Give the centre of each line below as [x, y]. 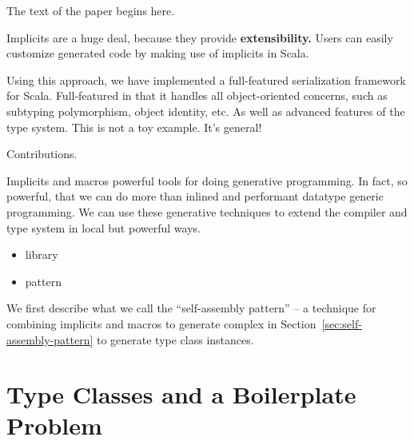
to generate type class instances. [175, 339]
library [42, 254]
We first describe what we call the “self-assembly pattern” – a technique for [191, 308]
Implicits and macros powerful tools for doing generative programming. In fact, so [207, 180]
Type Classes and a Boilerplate [181, 394]
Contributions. [42, 154]
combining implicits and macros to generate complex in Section [161, 323]
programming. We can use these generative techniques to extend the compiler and [207, 211]
